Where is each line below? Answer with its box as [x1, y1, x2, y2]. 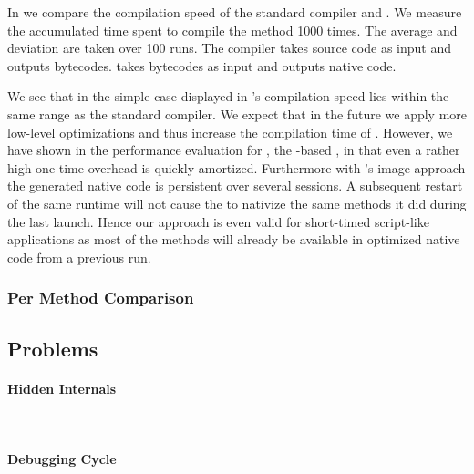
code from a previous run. [7, 247, 151, 266]
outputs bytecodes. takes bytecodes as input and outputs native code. [7, 56, 397, 75]
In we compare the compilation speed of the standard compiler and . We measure [7, 3, 462, 21]
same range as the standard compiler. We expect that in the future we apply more [7, 104, 468, 123]
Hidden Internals [7, 378, 117, 397]
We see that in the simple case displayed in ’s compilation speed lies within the [7, 87, 449, 106]
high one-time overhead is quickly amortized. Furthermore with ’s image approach [7, 158, 466, 177]
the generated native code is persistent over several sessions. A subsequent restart [7, 176, 463, 195]
